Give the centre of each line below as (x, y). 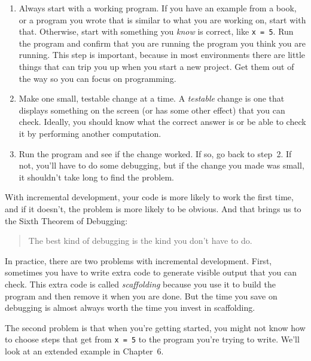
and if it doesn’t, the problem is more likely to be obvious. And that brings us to (153, 208)
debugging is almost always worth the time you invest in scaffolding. (130, 308)
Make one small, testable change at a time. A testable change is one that (152, 98)
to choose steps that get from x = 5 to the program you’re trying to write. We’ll (152, 339)
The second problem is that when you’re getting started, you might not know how (155, 327)
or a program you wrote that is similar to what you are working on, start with (162, 19)
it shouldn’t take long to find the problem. (96, 177)
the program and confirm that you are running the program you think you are (162, 43)
